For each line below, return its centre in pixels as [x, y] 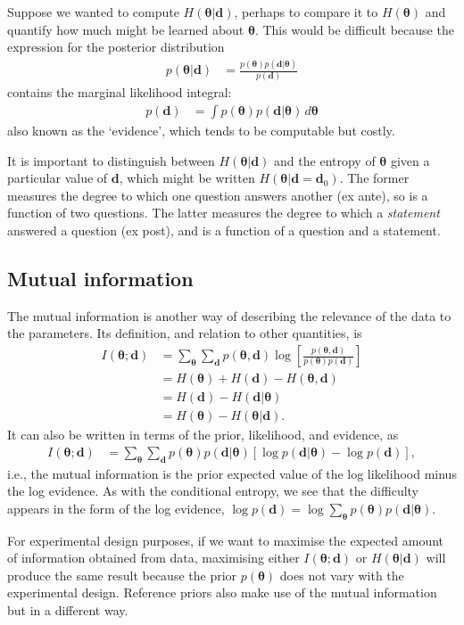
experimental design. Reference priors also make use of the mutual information [222, 592]
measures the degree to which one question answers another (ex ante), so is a [218, 195]
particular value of [58, 178]
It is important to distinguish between [111, 160]
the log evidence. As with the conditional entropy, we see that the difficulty [213, 491]
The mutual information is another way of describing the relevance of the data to [229, 315]
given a [410, 160]
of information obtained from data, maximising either [153, 558]
